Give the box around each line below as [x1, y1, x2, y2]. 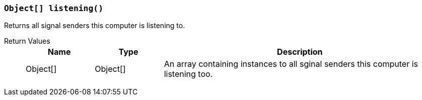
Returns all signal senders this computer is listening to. [4, 21, 185, 30]
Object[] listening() [4, 4, 103, 13]
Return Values [4, 37, 50, 46]
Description [277, 47, 323, 57]
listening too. [164, 69, 213, 79]
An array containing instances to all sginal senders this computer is [164, 59, 418, 69]
